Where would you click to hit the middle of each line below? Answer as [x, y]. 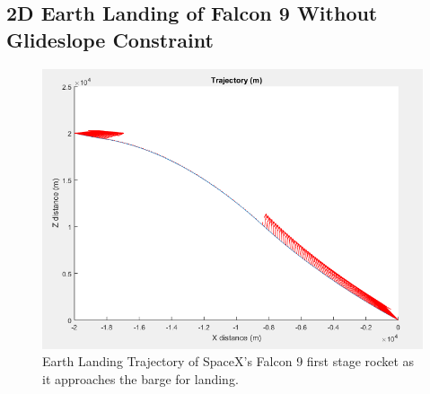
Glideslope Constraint [110, 39]
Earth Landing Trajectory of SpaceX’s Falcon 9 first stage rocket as [228, 361]
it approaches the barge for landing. [140, 379]
